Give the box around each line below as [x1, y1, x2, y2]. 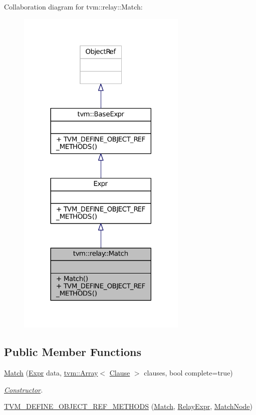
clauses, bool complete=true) [144, 367, 233, 378]
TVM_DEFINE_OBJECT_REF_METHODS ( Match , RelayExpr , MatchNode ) [4, 401, 253, 411]
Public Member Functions [4, 344, 141, 359]
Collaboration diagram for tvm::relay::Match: [4, 1, 143, 11]
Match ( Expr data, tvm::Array [4, 367, 98, 378]
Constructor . [4, 384, 43, 394]
